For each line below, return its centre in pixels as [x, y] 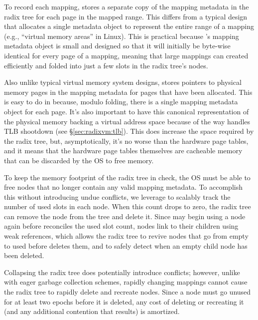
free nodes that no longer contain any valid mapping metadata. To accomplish [123, 187]
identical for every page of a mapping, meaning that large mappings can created [126, 55]
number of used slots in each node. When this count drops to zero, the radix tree [128, 206]
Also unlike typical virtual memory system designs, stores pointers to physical [123, 82]
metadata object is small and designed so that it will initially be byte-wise [117, 46]
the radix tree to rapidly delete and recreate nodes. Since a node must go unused [128, 292]
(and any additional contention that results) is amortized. [92, 311]
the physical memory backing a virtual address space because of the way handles [127, 121]
